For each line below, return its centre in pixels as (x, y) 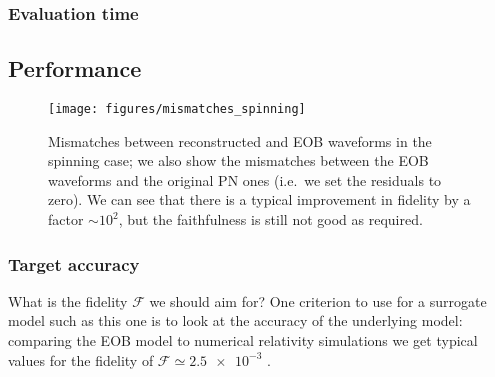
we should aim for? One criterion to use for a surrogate (318, 300)
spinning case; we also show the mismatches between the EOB (238, 160)
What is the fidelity (68, 300)
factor (66, 219)
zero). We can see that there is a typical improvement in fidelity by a (259, 199)
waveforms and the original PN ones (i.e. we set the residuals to (245, 179)
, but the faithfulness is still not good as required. (270, 219)
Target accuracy (74, 263)
